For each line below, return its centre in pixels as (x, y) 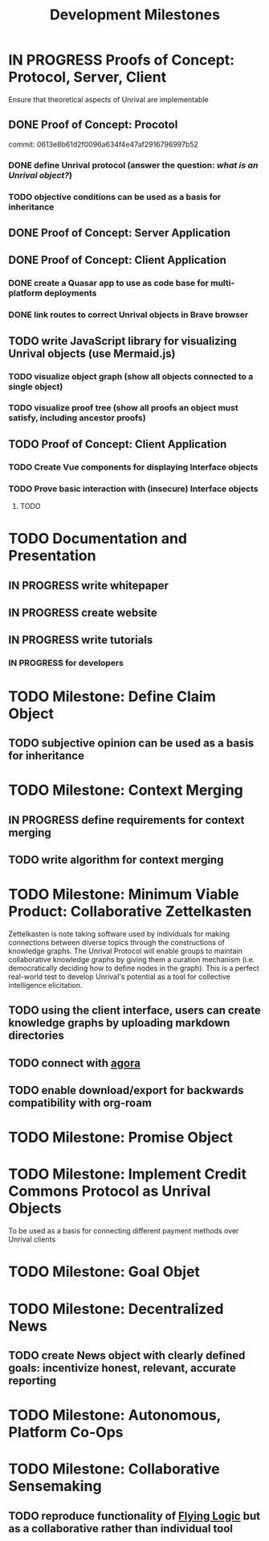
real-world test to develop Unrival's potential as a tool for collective (119, 977)
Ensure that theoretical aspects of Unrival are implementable (108, 99)
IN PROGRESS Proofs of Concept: (122, 60)
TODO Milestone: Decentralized (116, 1309)
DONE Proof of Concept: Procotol (93, 125)
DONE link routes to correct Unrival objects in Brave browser (128, 315)
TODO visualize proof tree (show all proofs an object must (123, 408)
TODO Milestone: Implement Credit (128, 1174)
